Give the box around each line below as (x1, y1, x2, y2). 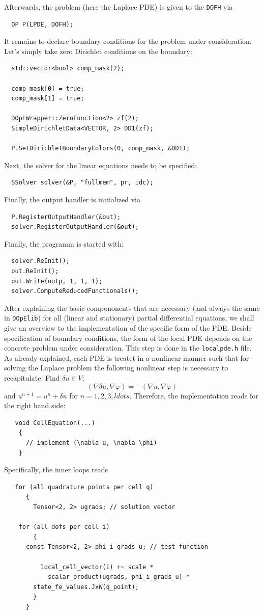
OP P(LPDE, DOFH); (11, 20, 74, 28)
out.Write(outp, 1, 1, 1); (11, 277, 103, 285)
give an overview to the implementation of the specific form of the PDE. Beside (4, 322, 252, 333)
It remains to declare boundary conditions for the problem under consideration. (4, 36, 252, 46)
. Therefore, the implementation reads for (129, 390, 258, 401)
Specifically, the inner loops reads (4, 464, 108, 475)
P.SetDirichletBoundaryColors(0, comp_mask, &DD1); (11, 145, 190, 152)
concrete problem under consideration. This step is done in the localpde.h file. (4, 342, 252, 353)
